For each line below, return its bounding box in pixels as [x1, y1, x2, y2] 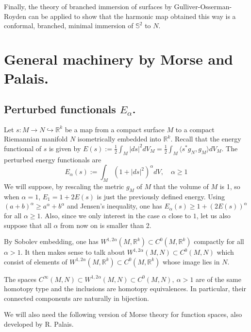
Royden [4, 11, 27, 21]
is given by [49, 143, 81, 153]
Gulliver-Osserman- [174, 1, 232, 11]
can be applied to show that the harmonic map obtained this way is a [28, 11, 236, 21]
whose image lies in [162, 256, 220, 266]
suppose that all [4, 220, 51, 230]
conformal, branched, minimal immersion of [4, 20, 134, 31]
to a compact [175, 124, 215, 134]
